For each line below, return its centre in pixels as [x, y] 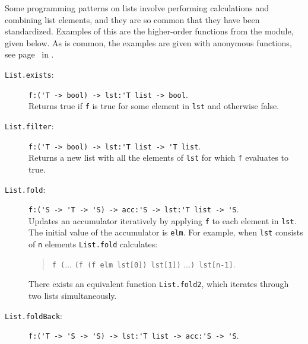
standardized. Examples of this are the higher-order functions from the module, [149, 31]
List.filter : [29, 125]
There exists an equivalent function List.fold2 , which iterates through [159, 284]
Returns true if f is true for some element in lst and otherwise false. [154, 106]
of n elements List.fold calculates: [93, 244]
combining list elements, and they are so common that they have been [132, 19]
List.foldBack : [34, 315]
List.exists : [29, 74]
